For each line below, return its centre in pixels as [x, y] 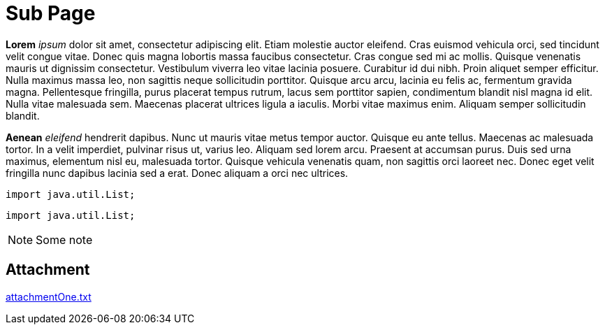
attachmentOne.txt [49, 296]
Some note [64, 239]
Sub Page [51, 13]
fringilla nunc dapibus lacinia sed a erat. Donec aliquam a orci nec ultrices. [177, 173]
